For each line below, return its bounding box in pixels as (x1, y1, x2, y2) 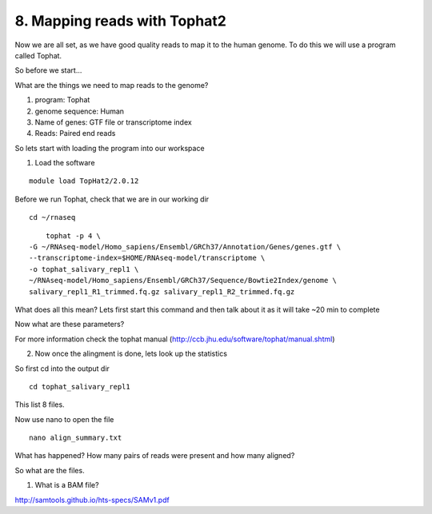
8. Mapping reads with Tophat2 (14, 12, 227, 30)
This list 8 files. (14, 400, 65, 409)
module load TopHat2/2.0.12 (29, 177, 139, 185)
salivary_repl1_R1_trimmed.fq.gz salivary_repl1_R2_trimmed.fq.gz (29, 287, 295, 296)
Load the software (34, 158, 95, 168)
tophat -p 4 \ (45, 231, 102, 240)
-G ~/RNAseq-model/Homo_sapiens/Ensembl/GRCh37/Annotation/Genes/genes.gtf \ (29, 242, 342, 252)
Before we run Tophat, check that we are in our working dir (14, 194, 210, 204)
